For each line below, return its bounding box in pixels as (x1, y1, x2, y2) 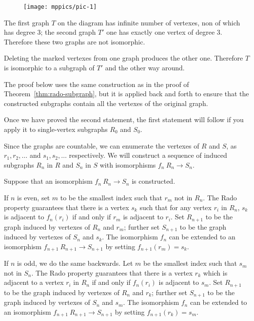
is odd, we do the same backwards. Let (17, 258, 133, 268)
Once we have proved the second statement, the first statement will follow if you (4, 114, 244, 125)
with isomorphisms (99, 159, 156, 170)
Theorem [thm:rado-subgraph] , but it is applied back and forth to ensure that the (4, 88, 249, 99)
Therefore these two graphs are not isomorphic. (4, 36, 145, 46)
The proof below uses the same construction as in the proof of (4, 79, 189, 89)
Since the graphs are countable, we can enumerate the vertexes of (4, 140, 199, 150)
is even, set (17, 192, 50, 202)
